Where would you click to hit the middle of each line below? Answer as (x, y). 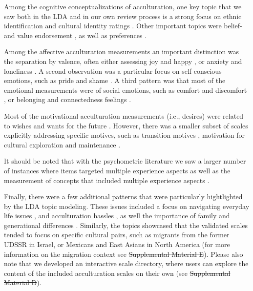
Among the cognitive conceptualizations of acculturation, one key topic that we (123, 6)
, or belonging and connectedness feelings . (68, 99)
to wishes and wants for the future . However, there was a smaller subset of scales (126, 125)
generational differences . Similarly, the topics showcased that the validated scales (126, 225)
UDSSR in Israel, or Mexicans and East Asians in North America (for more (117, 244)
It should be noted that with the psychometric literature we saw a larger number (125, 161)
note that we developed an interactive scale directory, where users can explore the (126, 263)
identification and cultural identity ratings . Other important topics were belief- (123, 26)
